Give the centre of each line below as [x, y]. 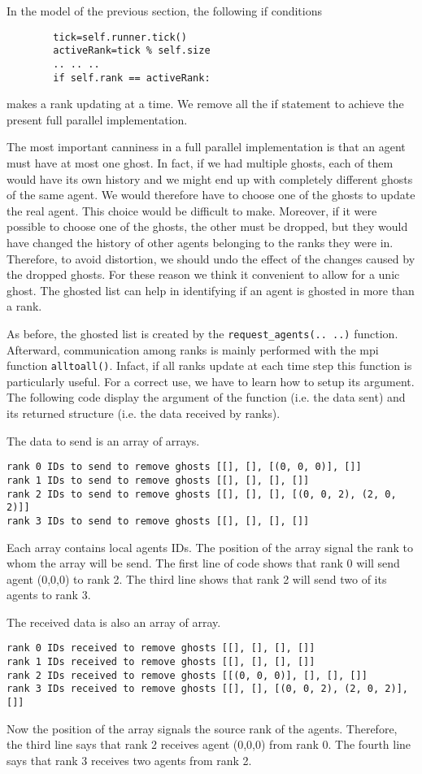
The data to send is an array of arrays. [103, 440]
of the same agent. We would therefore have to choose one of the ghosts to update [211, 195]
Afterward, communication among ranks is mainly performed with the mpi [193, 349]
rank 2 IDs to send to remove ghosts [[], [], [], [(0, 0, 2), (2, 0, [202, 494]
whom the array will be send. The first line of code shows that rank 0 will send [203, 563]
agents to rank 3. [49, 595]
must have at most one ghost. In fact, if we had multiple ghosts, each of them [200, 163]
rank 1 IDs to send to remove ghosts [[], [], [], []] [158, 480]
